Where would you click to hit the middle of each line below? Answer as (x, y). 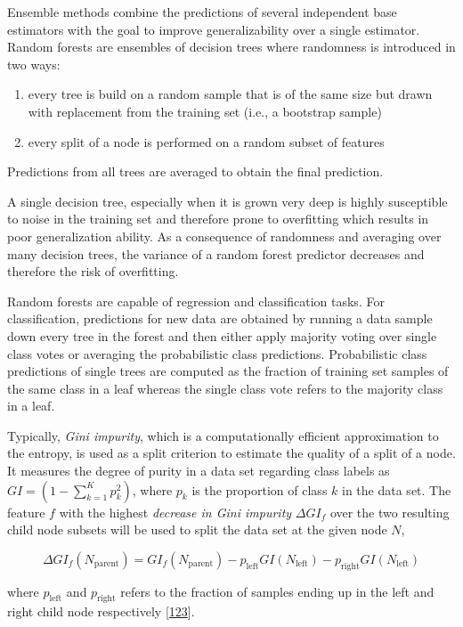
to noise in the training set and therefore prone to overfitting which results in (218, 219)
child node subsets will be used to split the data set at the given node (197, 529)
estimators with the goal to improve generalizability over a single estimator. (214, 29)
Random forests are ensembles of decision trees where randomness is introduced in (231, 47)
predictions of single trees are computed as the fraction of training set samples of (228, 371)
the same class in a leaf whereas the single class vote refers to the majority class (225, 388)
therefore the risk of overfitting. (93, 271)
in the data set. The (397, 489)
